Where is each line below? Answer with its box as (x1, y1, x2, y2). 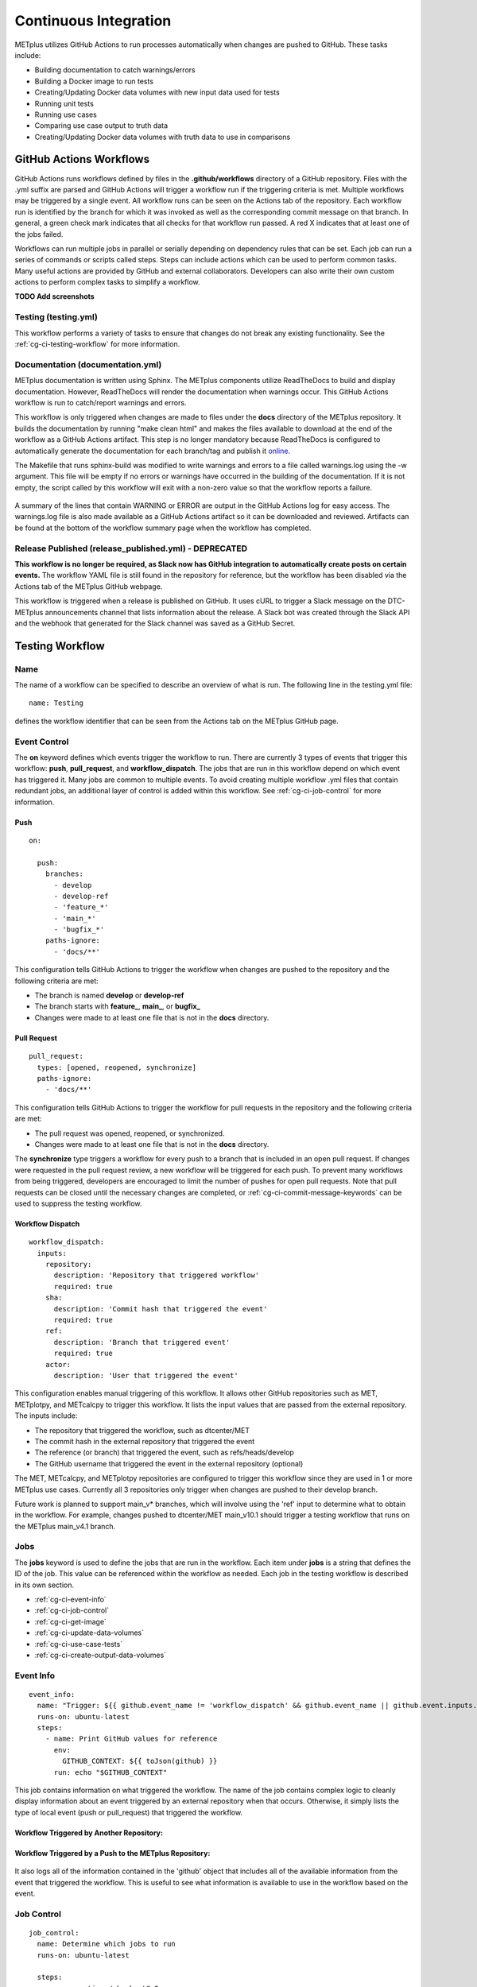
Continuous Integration (14, 12, 172, 29)
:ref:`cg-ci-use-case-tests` (34, 1639, 123, 1648)
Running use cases (34, 110, 97, 119)
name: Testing (29, 699, 83, 707)
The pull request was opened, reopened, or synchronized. (34, 1129, 225, 1138)
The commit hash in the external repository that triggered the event (34, 1436, 255, 1446)
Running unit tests (34, 99, 95, 108)
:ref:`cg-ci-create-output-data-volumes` (34, 1650, 167, 1660)
